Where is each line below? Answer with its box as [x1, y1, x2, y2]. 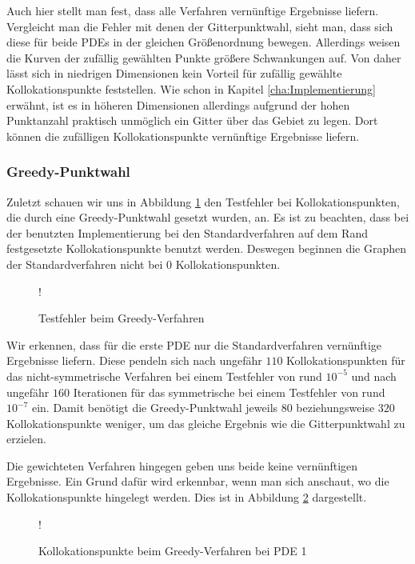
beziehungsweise [296, 399, 375, 416]
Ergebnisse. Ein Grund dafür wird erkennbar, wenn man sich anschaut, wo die [6, 473, 389, 490]
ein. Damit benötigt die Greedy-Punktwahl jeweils [31, 399, 278, 416]
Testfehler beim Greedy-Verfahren [38, 310, 205, 326]
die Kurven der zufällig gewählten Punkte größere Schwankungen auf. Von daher [6, 49, 401, 66]
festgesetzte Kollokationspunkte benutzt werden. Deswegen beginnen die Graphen [6, 240, 407, 257]
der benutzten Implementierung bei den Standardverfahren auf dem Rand [6, 224, 368, 241]
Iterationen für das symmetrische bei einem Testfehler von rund [73, 383, 385, 400]
